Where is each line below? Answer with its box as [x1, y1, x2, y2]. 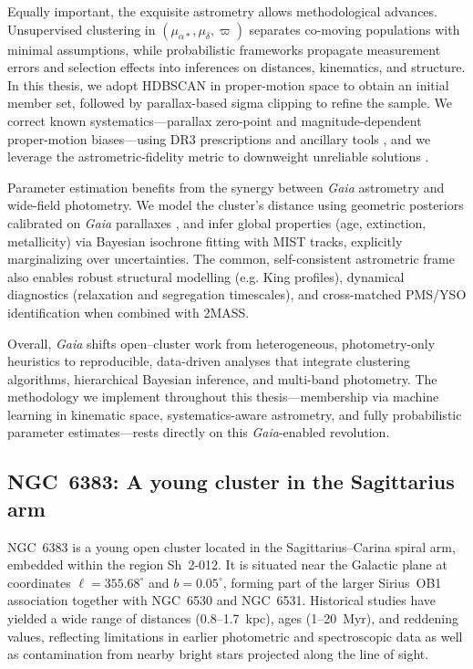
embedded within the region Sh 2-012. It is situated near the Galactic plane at [7, 555, 447, 574]
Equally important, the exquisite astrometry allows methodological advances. [7, 2, 437, 20]
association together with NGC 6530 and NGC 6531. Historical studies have [7, 591, 437, 610]
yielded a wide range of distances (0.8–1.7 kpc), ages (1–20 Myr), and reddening [7, 609, 459, 628]
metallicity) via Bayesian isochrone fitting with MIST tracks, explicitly [7, 231, 403, 250]
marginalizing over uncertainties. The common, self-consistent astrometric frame [7, 249, 455, 268]
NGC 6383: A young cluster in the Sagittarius [7, 467, 455, 496]
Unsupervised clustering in [7, 19, 156, 38]
